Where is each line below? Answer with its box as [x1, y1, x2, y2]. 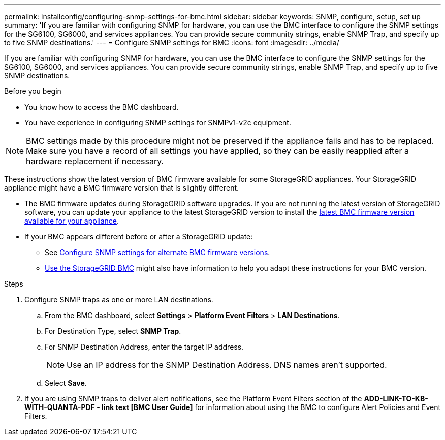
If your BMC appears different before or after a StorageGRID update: [24, 232, 253, 241]
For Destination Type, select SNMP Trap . [45, 327, 181, 335]
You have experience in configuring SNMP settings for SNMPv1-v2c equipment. [24, 118, 291, 127]
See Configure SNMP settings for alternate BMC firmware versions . [45, 248, 270, 257]
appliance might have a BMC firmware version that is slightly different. [4, 183, 239, 192]
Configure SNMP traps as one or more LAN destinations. [24, 295, 213, 304]
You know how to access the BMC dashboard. [24, 103, 179, 111]
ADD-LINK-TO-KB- [364, 394, 428, 403]
